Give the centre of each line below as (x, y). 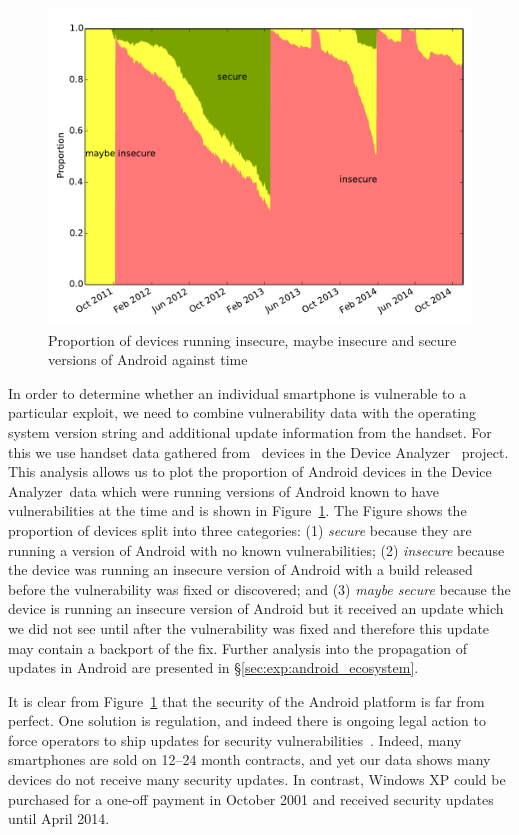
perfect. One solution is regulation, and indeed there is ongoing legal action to (247, 720)
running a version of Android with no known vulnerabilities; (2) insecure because (256, 549)
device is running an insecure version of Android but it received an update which (256, 608)
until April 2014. (59, 818)
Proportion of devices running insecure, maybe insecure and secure (252, 339)
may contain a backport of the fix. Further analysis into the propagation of (238, 647)
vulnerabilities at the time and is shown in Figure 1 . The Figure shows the (237, 510)
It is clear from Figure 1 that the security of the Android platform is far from (246, 700)
